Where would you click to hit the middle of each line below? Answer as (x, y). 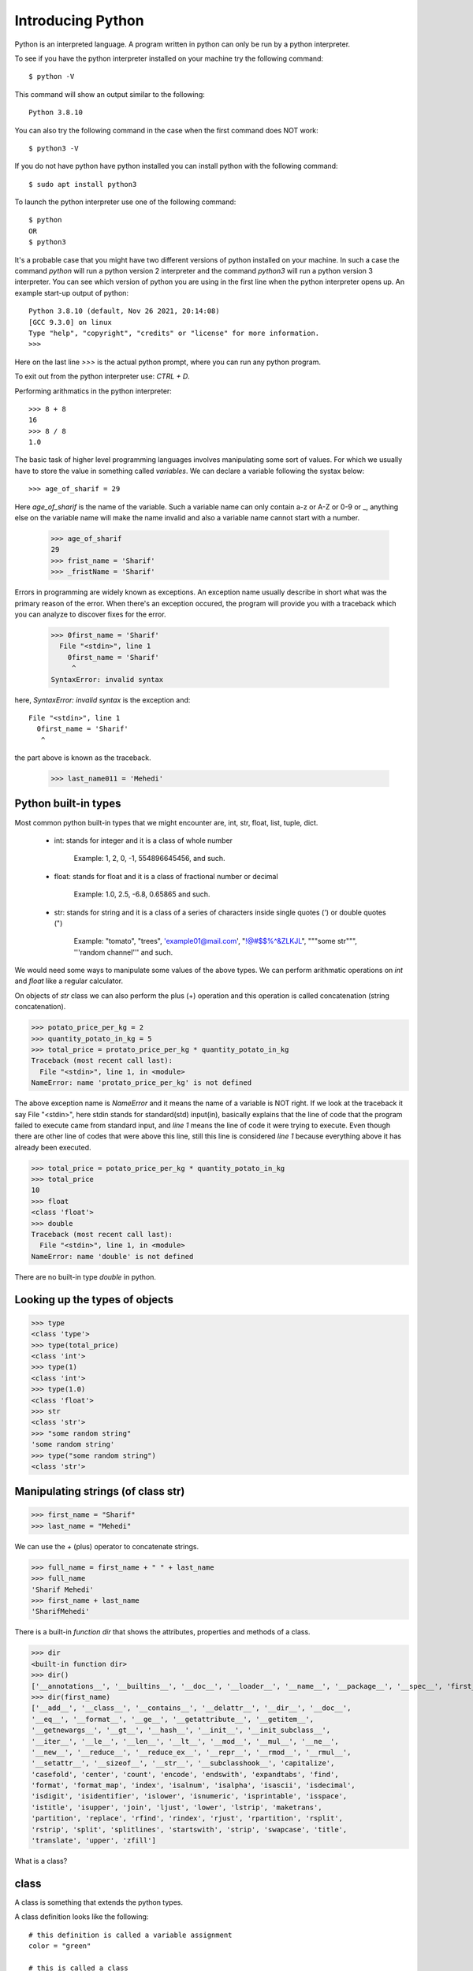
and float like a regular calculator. (69, 981)
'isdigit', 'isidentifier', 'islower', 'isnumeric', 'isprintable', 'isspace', (189, 1796)
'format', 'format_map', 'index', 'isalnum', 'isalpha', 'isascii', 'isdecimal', (194, 1785)
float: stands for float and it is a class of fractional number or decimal (166, 876)
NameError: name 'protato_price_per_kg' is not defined (142, 1083)
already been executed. (53, 1147)
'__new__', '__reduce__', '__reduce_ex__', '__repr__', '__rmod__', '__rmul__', (191, 1752)
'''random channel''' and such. (123, 952)
